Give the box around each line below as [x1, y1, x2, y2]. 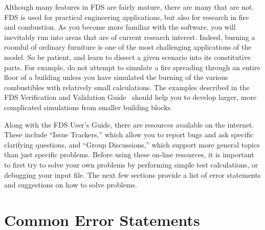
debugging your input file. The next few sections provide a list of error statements [4, 169, 261, 180]
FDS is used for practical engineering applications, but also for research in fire [4, 11, 249, 22]
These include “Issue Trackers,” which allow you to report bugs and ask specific [4, 129, 254, 140]
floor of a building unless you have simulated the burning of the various [4, 72, 228, 82]
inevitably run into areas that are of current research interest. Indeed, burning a [4, 31, 255, 42]
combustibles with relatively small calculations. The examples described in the [4, 81, 250, 92]
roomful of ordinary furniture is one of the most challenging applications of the [4, 41, 252, 52]
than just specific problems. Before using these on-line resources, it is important [4, 149, 254, 160]
